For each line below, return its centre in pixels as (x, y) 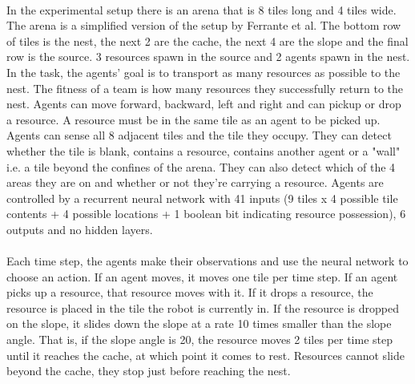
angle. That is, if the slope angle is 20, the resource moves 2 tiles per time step (200, 340)
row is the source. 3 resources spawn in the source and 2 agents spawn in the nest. (208, 57)
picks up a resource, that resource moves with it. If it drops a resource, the (190, 292)
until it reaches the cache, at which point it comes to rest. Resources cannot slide (205, 355)
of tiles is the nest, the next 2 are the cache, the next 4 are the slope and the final (207, 40)
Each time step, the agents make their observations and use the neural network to (207, 261)
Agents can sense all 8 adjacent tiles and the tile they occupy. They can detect (199, 135)
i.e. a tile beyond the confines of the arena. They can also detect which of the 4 (201, 166)
